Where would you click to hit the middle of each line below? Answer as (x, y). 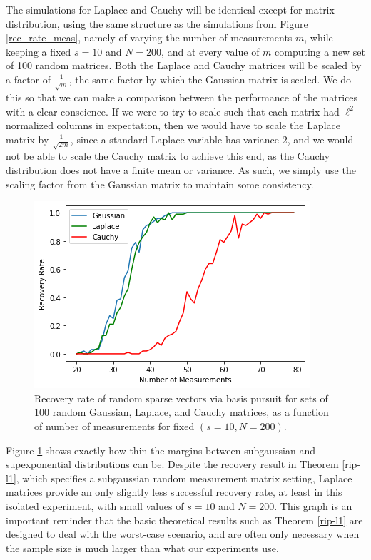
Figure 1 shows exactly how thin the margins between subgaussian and (161, 450)
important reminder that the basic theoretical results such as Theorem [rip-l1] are (184, 520)
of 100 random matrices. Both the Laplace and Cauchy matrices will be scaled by (184, 65)
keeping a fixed (39, 51)
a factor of (29, 79)
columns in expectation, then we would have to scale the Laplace (198, 125)
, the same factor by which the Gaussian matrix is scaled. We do (210, 79)
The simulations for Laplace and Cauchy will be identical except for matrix (170, 9)
